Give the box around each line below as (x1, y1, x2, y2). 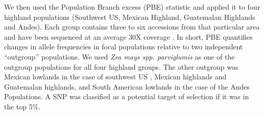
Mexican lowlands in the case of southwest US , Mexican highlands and (4, 71, 227, 82)
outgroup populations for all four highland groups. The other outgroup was (4, 61, 239, 72)
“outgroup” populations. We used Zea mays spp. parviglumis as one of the (4, 51, 235, 62)
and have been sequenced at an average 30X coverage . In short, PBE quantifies (4, 31, 253, 42)
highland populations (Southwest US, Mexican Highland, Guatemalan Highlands (4, 11, 255, 22)
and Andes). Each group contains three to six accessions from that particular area (4, 21, 260, 32)
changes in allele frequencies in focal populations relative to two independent (4, 41, 243, 52)
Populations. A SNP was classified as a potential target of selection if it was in (4, 91, 249, 102)
